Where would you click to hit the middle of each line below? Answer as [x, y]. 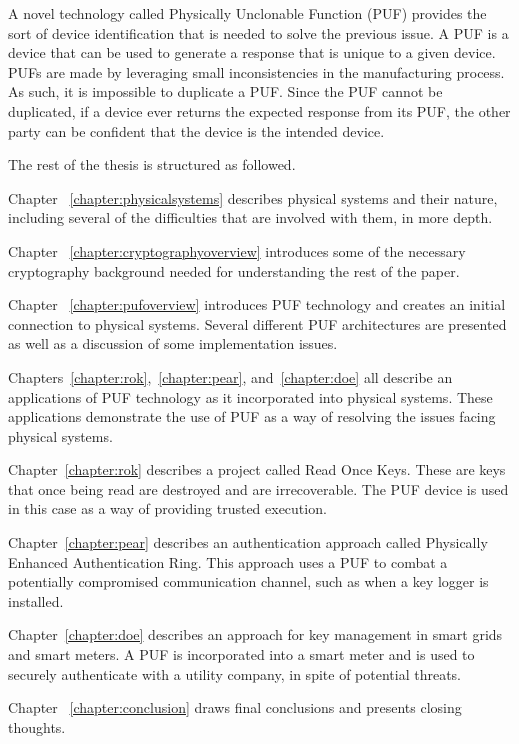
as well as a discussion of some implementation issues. [173, 343]
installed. [36, 600]
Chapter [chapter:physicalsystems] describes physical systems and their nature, [253, 197]
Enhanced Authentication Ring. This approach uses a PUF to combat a [228, 561]
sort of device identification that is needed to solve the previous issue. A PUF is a [258, 32]
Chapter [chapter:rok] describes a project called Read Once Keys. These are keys [257, 469]
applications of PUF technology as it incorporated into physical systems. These [250, 396]
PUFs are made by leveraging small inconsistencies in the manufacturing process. [256, 71]
